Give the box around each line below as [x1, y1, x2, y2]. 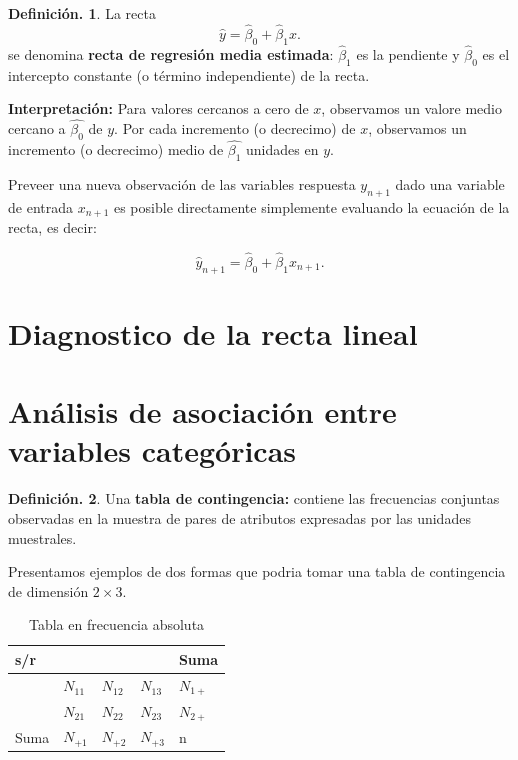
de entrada [8, 196, 73, 217]
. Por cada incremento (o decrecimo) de [114, 118, 356, 139]
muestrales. [8, 527, 77, 548]
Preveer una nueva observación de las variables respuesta [8, 173, 356, 194]
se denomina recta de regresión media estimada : [8, 43, 334, 64]
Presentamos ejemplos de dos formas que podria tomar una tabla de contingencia [8, 561, 506, 582]
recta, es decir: [8, 217, 97, 238]
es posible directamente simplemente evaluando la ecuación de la [113, 196, 510, 217]
